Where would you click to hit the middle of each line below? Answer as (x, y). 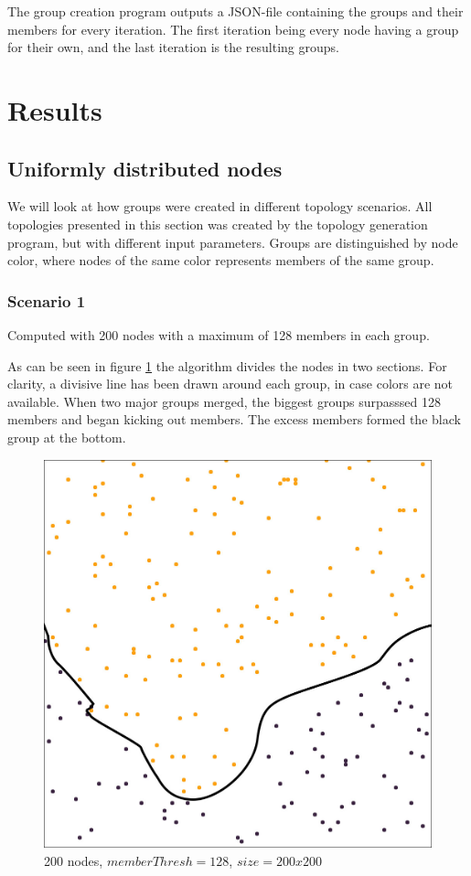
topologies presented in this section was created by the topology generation (218, 224)
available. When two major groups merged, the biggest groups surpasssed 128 (224, 401)
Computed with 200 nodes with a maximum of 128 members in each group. (219, 334)
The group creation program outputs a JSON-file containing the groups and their (235, 11)
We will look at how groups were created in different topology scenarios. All (220, 206)
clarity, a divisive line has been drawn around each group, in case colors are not (230, 384)
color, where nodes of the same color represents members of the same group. (221, 260)
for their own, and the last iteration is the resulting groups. (173, 47)
